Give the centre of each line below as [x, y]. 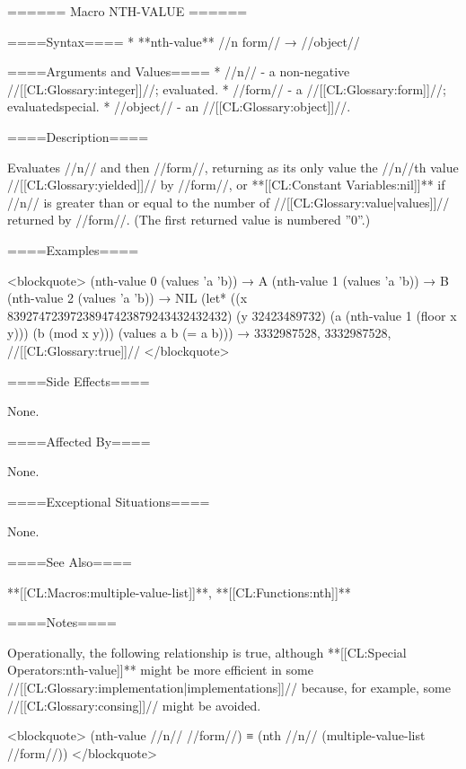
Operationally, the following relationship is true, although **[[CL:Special [207, 652]
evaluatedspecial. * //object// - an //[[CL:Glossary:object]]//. [179, 106]
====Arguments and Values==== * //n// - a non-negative [179, 71]
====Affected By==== [79, 441]
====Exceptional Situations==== [109, 501]
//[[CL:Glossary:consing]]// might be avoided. [134, 705]
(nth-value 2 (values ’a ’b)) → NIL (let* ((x [127, 298]
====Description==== [78, 136]
